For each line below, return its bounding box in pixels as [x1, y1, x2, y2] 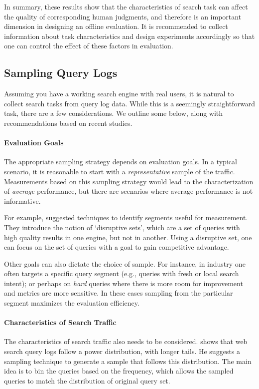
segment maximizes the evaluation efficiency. [4, 298, 139, 308]
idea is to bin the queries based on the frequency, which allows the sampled [4, 366, 234, 376]
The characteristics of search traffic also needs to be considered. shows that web [4, 336, 248, 347]
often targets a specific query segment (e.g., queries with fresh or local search [4, 268, 239, 279]
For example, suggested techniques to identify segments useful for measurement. [4, 212, 248, 223]
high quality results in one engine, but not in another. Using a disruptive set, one [4, 232, 252, 242]
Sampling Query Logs [4, 65, 118, 80]
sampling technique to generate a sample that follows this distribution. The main [4, 356, 252, 366]
